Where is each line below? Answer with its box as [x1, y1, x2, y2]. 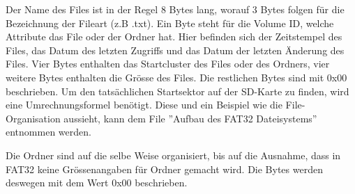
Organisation [6, 111, 61, 125]
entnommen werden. [6, 124, 91, 139]
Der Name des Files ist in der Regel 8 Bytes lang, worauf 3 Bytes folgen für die [6, 2, 345, 16]
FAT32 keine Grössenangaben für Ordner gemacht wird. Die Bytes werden [6, 161, 323, 176]
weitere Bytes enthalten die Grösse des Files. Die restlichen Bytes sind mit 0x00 [6, 70, 347, 84]
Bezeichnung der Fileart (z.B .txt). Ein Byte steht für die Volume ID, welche [6, 15, 334, 30]
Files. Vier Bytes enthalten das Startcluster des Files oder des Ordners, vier [6, 56, 330, 71]
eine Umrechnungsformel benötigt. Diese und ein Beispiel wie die [6, 97, 282, 112]
